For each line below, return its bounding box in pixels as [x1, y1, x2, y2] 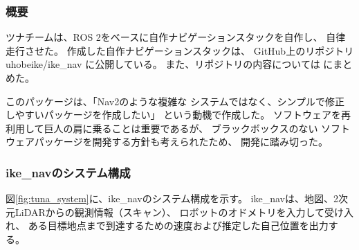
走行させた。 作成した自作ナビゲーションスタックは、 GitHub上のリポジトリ [6, 43, 354, 57]
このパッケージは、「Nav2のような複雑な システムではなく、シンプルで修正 [6, 93, 345, 108]
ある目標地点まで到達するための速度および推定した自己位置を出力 [28, 218, 329, 233]
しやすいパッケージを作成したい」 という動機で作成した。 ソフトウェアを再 [6, 107, 351, 122]
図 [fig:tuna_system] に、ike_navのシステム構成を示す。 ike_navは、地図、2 [6, 191, 338, 206]
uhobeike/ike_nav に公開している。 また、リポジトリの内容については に [6, 57, 333, 71]
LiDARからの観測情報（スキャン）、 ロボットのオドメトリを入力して [15, 204, 324, 219]
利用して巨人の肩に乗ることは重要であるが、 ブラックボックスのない [6, 120, 318, 135]
